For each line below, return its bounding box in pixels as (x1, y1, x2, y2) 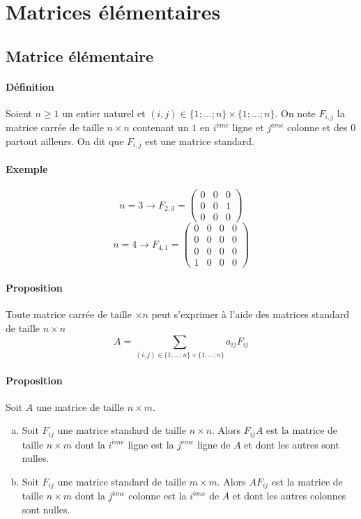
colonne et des (287, 120, 348, 135)
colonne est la (128, 488, 187, 503)
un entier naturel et (62, 105, 146, 120)
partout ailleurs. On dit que (6, 134, 124, 148)
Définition (6, 79, 54, 93)
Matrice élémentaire (6, 45, 154, 66)
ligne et (232, 120, 264, 135)
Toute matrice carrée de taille (6, 307, 132, 322)
